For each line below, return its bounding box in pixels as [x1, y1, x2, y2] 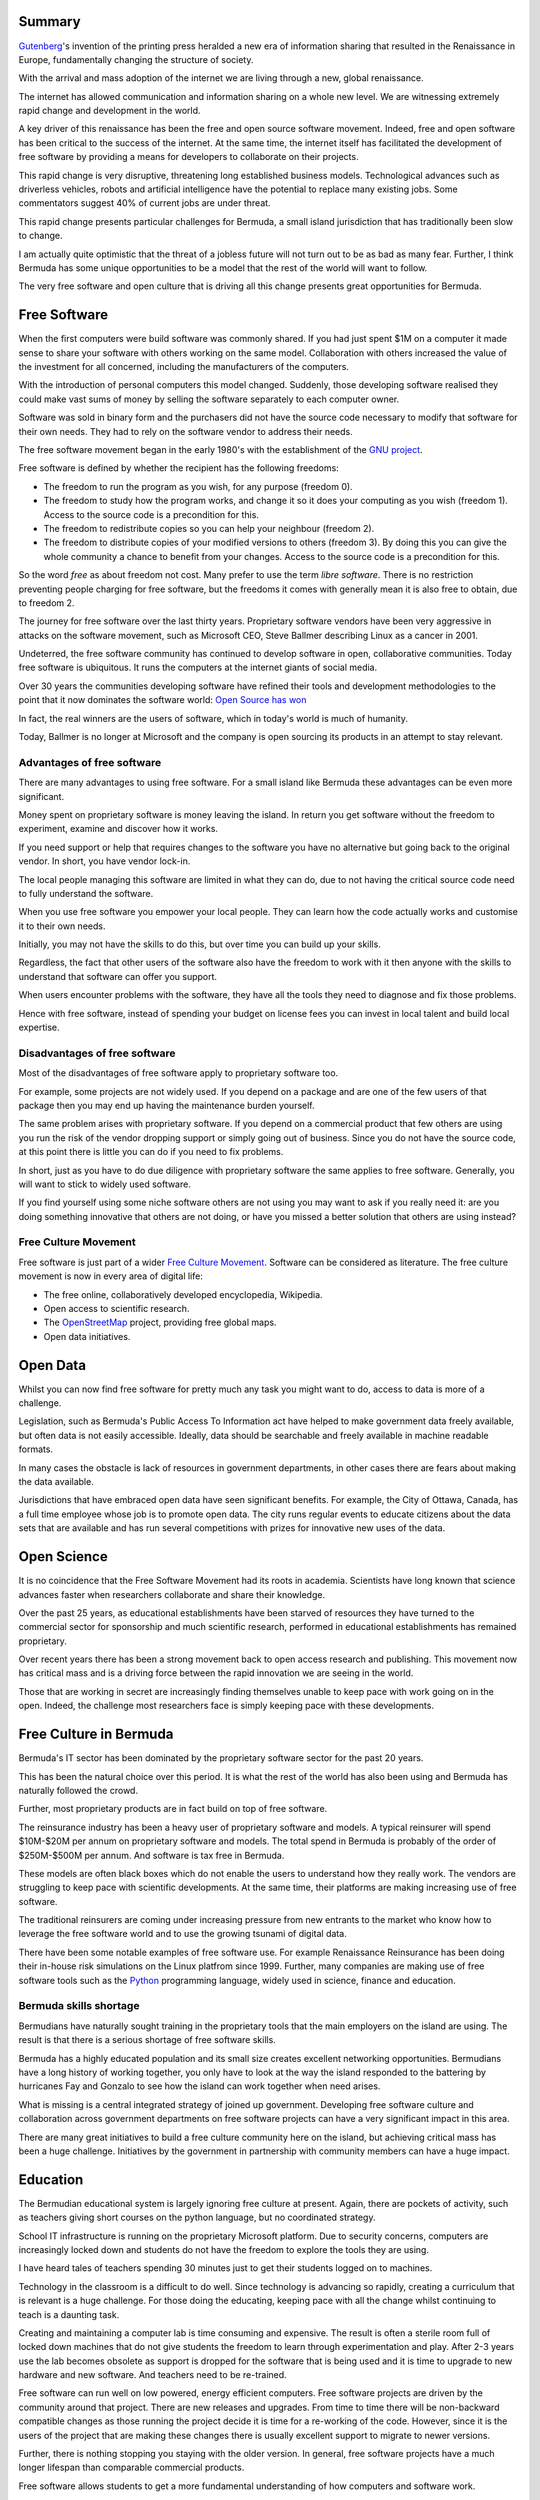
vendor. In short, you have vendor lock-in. [18, 855, 191, 867]
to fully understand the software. [18, 887, 154, 899]
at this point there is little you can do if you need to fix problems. [18, 1146, 284, 1158]
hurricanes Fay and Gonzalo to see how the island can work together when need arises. [18, 2080, 381, 2092]
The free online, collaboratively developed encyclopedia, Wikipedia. [43, 1288, 324, 1300]
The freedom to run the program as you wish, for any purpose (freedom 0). [43, 480, 354, 492]
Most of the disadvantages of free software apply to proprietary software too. [18, 1067, 339, 1079]
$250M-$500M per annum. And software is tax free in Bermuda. [18, 1849, 285, 1861]
